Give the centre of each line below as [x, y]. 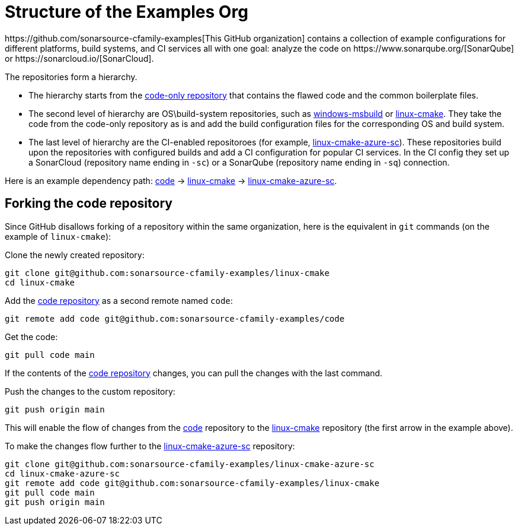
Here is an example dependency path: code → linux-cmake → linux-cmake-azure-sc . [171, 180]
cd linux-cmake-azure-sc [62, 473]
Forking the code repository [89, 204]
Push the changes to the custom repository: [90, 391]
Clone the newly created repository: [75, 255]
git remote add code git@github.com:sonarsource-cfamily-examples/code [175, 318]
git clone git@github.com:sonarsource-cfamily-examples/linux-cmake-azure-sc [190, 464]
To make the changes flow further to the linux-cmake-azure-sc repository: [150, 446]
